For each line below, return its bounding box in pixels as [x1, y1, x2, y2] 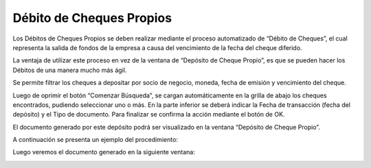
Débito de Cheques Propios [12, 10, 172, 25]
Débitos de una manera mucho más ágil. [12, 66, 127, 74]
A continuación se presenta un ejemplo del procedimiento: [12, 136, 179, 144]
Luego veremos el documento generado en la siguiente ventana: [12, 148, 195, 156]
